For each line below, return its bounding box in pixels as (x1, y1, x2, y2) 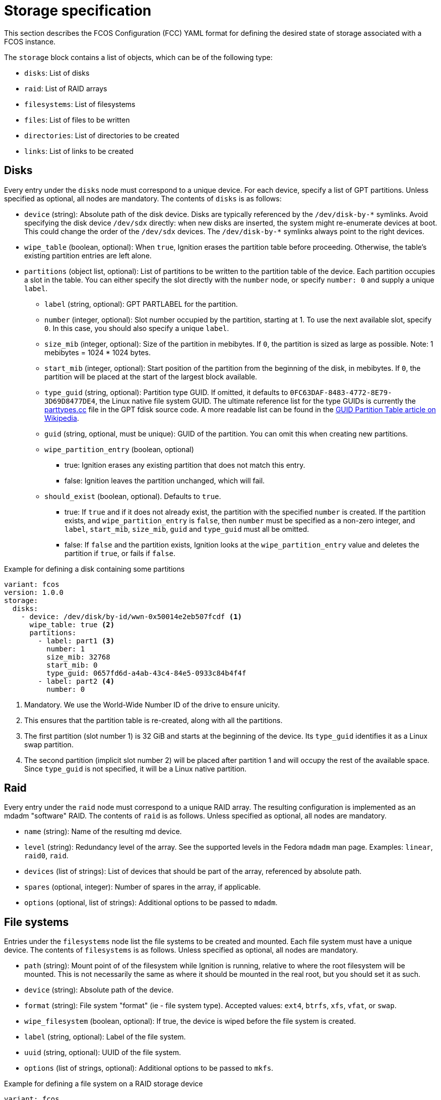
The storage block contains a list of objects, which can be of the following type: (4, 52, 273, 62)
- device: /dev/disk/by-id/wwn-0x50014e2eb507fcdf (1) (21, 612, 242, 621)
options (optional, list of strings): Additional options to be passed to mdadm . (24, 898, 278, 907)
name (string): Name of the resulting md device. (24, 827, 182, 836)
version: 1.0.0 (4, 588, 64, 596)
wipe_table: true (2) (29, 620, 115, 629)
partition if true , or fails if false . (65, 548, 176, 558)
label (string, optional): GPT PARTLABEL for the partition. (44, 299, 238, 308)
